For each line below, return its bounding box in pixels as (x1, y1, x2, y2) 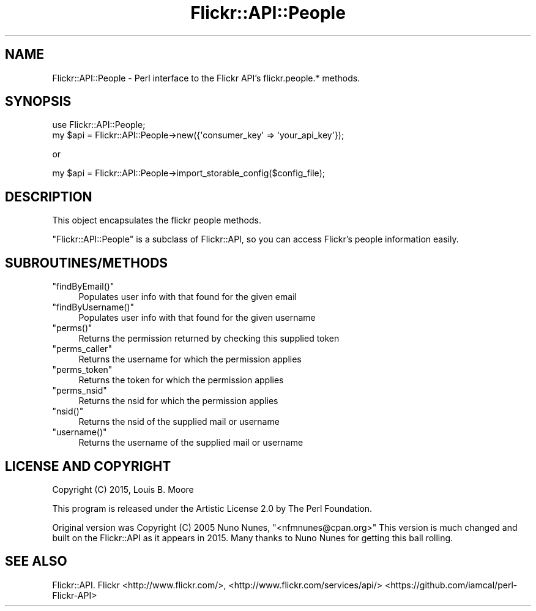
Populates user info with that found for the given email (78, 291, 297, 302)
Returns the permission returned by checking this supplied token (78, 333, 340, 344)
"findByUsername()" (52, 302, 135, 313)
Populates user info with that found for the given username (78, 312, 316, 323)
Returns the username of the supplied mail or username (78, 437, 303, 448)
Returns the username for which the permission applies (78, 354, 302, 365)
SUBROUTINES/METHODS (5, 255, 168, 271)
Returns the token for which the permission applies (78, 375, 284, 386)
